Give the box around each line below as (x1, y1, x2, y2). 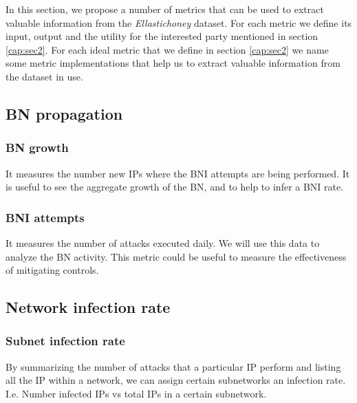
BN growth (6, 139, 69, 156)
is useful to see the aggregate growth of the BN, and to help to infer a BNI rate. (6, 179, 344, 194)
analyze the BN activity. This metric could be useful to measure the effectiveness (6, 249, 347, 263)
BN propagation (6, 102, 123, 124)
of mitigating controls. (6, 263, 99, 277)
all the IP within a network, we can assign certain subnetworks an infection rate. (6, 373, 346, 387)
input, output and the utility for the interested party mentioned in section (6, 29, 318, 43)
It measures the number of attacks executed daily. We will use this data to (6, 235, 320, 250)
